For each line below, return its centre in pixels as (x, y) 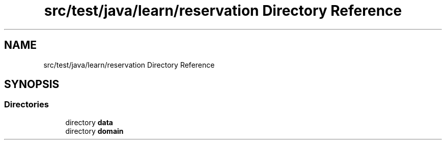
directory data (89, 122)
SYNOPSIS (32, 84)
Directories (26, 105)
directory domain (94, 131)
